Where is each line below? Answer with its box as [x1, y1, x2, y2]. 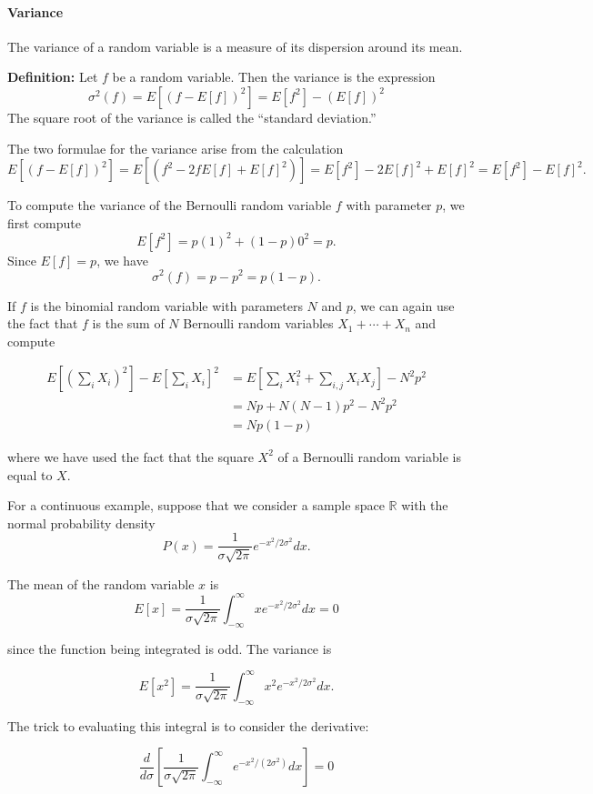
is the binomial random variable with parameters [30, 296, 303, 315]
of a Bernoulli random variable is [277, 447, 461, 466]
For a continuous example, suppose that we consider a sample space [7, 496, 385, 515]
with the [401, 496, 448, 515]
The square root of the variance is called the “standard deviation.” [7, 107, 377, 126]
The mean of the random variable [7, 574, 195, 593]
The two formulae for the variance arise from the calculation [7, 138, 344, 157]
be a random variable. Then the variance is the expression [112, 67, 436, 86]
